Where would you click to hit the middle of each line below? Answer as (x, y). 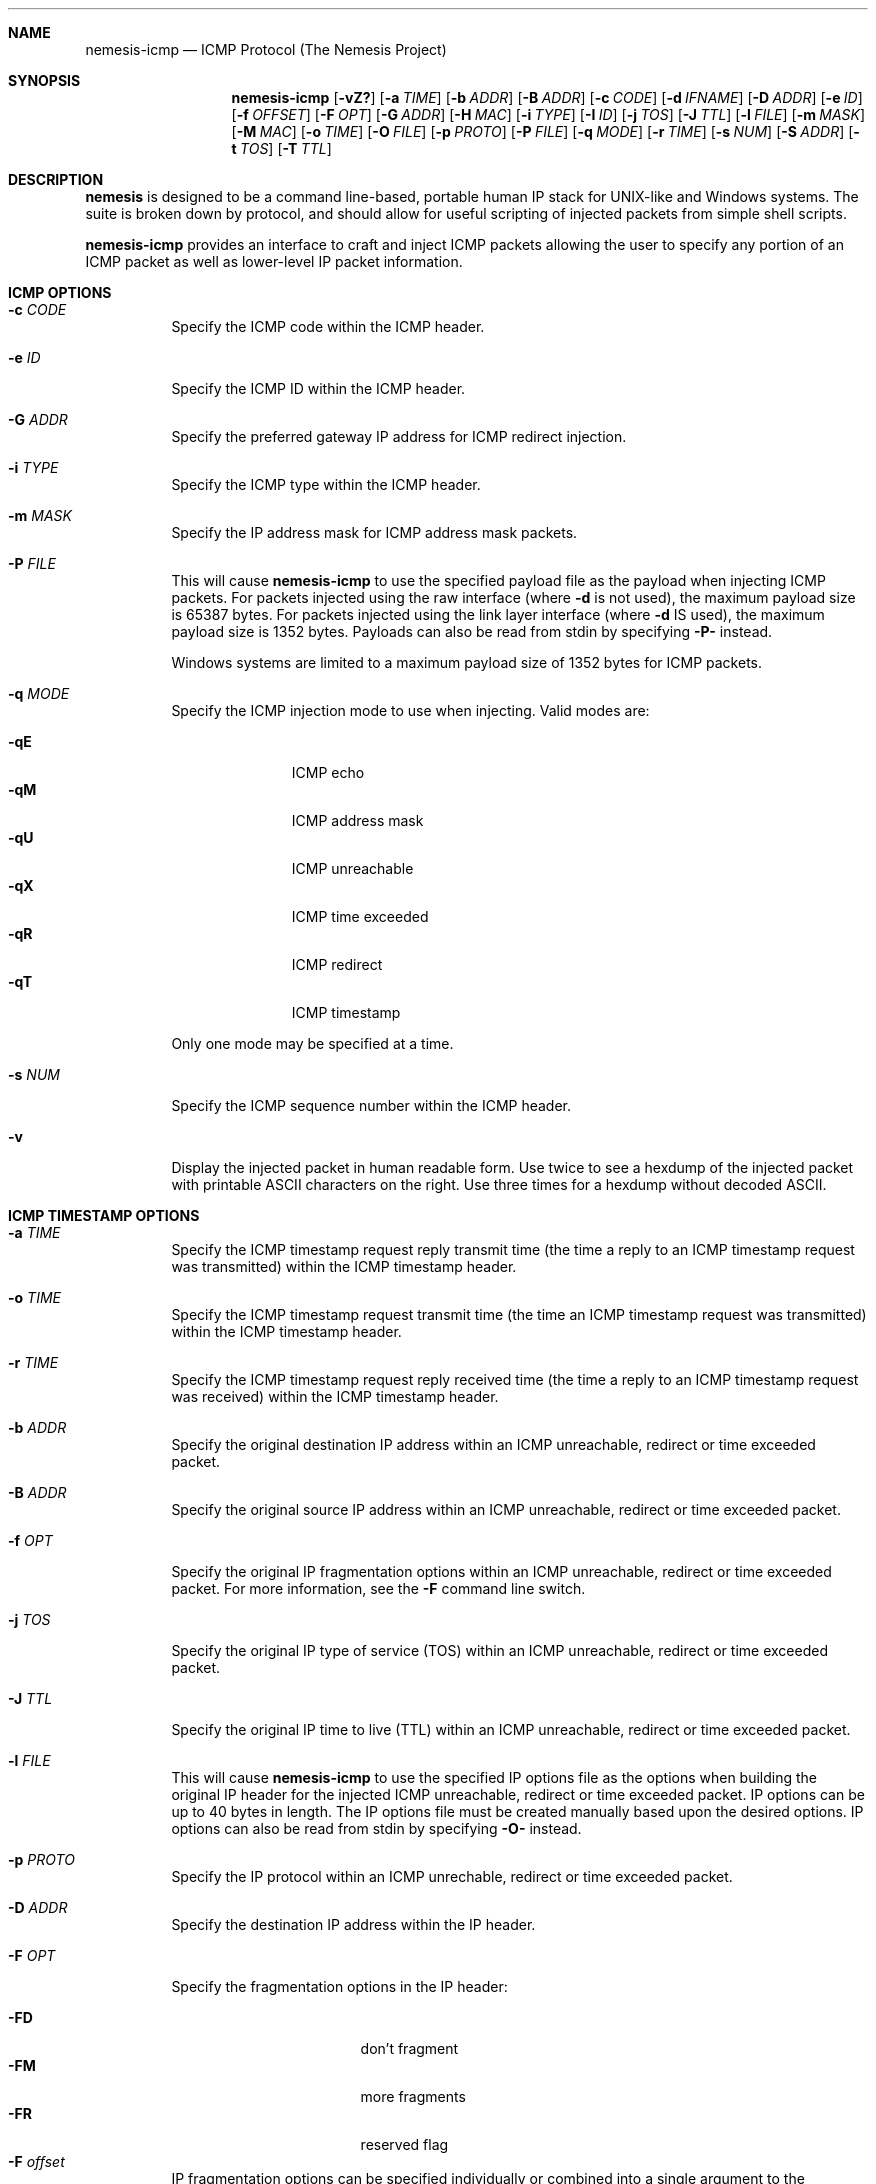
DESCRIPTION (56, 179)
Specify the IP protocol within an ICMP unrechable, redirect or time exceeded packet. (452, 1876)
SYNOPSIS (44, 80)
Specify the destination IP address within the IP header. (353, 1924)
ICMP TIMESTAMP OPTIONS (104, 1215)
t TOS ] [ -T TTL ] (281, 148)
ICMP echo (328, 772)
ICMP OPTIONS (60, 292)
